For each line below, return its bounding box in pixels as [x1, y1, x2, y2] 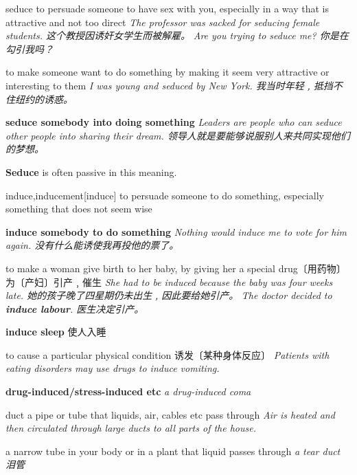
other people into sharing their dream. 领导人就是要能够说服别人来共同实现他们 [5, 128, 350, 142]
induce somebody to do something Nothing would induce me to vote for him [5, 224, 347, 239]
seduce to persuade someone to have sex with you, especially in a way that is [5, 1, 329, 15]
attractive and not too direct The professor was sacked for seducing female [5, 14, 320, 29]
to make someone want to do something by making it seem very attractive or [5, 65, 330, 79]
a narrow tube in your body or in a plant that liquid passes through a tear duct [5, 443, 341, 458]
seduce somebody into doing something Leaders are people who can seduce [5, 115, 342, 129]
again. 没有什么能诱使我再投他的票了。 [5, 238, 179, 252]
